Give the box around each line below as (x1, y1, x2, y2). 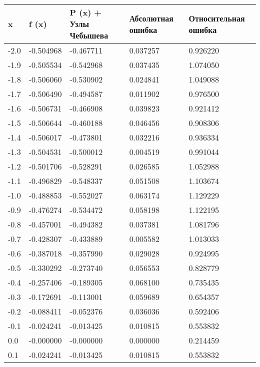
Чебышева (69, 29, 108, 41)
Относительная (188, 12, 245, 24)
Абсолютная (129, 12, 174, 24)
